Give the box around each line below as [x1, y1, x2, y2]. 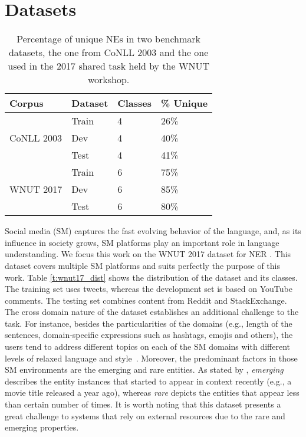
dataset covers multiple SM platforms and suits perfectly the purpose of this [5, 259, 280, 271]
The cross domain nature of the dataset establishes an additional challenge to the [5, 305, 299, 318]
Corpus [9, 96, 44, 110]
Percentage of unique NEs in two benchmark [17, 32, 200, 46]
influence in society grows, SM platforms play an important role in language [5, 236, 279, 248]
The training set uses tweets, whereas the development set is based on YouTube [5, 282, 292, 295]
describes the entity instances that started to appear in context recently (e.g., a [5, 374, 292, 387]
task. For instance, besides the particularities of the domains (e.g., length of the [5, 317, 292, 329]
